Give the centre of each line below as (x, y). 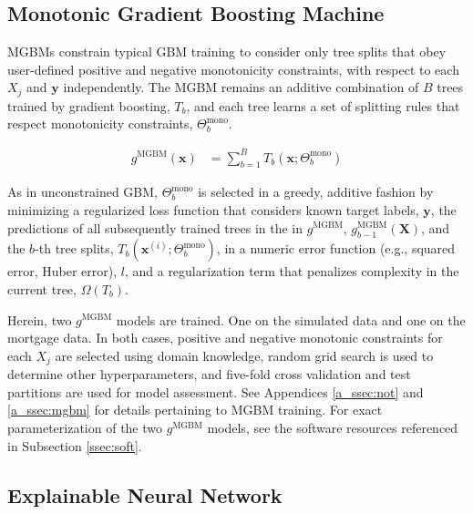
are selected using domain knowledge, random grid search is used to (244, 355)
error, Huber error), (62, 271)
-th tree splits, (74, 248)
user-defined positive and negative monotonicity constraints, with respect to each (233, 69)
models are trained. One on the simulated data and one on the (291, 319)
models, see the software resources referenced (333, 427)
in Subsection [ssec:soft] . (75, 445)
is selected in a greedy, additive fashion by (316, 192)
